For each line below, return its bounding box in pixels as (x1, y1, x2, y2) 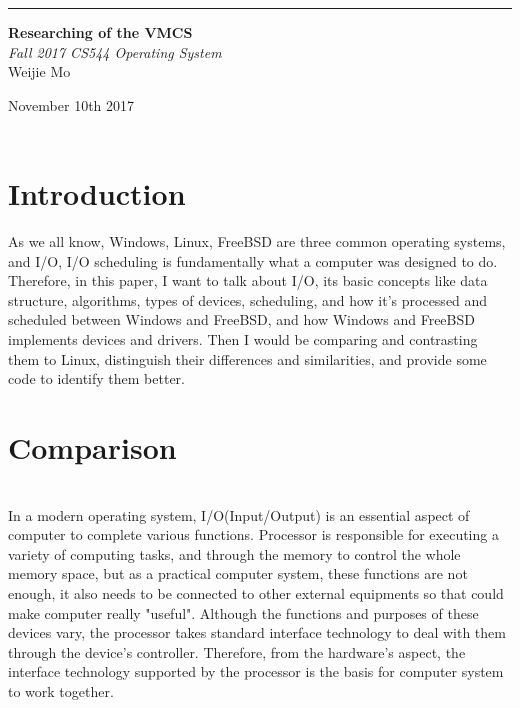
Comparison (8, 427, 177, 468)
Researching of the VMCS (8, 22, 193, 42)
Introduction (8, 173, 186, 214)
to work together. (8, 680, 114, 701)
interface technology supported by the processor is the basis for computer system (8, 661, 504, 682)
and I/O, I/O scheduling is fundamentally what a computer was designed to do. (8, 250, 498, 271)
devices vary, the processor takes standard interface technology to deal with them (8, 622, 506, 643)
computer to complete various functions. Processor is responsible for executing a (8, 524, 499, 545)
